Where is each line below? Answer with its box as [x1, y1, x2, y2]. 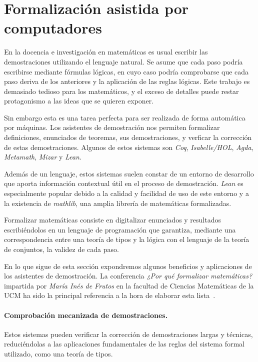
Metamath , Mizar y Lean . [4, 151, 81, 162]
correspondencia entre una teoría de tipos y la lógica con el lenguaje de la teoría [4, 234, 249, 244]
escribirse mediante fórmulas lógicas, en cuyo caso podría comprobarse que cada [4, 66, 249, 76]
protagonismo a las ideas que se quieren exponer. [4, 95, 154, 106]
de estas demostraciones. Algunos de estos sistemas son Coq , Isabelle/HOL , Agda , [4, 141, 253, 152]
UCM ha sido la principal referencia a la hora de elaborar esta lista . [4, 290, 215, 300]
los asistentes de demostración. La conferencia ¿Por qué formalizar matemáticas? [4, 270, 252, 281]
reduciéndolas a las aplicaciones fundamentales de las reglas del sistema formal [4, 338, 244, 349]
